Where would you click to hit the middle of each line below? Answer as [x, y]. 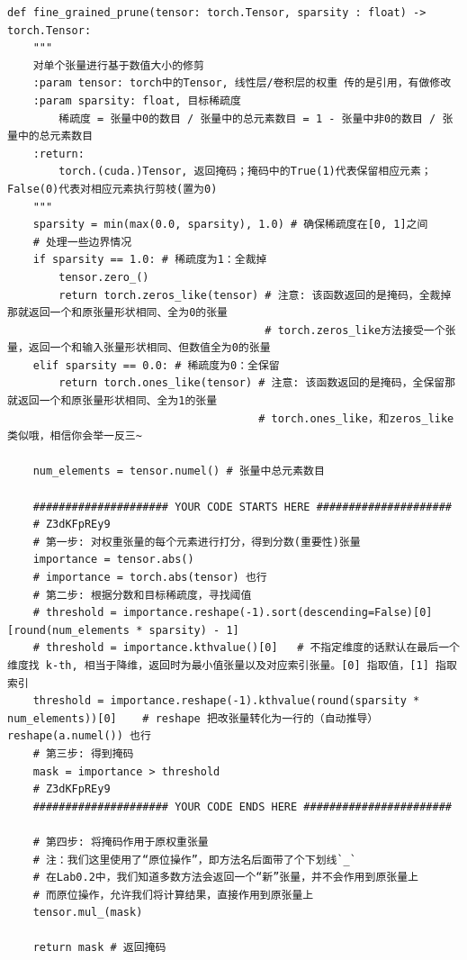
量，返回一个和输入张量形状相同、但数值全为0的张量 [139, 348]
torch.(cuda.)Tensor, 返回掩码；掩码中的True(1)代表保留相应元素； [245, 172]
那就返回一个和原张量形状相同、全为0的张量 [117, 313]
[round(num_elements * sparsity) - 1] [123, 630]
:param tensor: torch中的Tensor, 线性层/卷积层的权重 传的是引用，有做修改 [242, 83]
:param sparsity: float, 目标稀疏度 [137, 100]
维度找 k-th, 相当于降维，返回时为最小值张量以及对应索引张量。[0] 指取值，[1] [218, 665]
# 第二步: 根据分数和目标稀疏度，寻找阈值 [142, 595]
